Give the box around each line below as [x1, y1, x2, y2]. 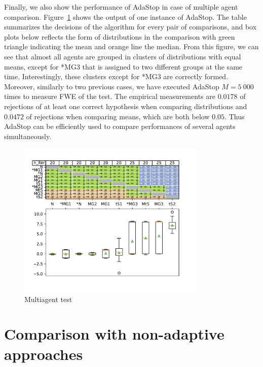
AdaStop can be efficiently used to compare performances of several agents [4, 121, 236, 131]
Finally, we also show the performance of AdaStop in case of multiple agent [4, 2, 238, 12]
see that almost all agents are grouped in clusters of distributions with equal [4, 51, 241, 61]
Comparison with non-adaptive [4, 323, 224, 344]
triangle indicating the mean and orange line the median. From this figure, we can [4, 41, 259, 52]
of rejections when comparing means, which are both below [26, 111, 210, 121]
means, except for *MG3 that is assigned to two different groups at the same [4, 61, 243, 72]
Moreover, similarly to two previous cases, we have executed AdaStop [4, 81, 219, 91]
